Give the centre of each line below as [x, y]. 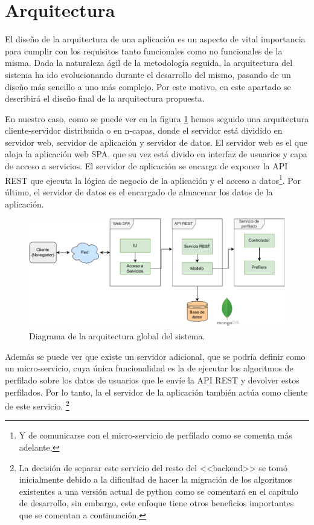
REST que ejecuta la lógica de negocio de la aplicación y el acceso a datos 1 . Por [153, 179]
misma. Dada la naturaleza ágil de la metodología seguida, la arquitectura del [149, 63]
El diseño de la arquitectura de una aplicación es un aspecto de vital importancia [155, 39]
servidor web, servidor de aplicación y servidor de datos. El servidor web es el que [156, 142]
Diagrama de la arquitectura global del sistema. [117, 336]
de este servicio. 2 [37, 405]
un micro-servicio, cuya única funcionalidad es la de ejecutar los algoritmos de [149, 368]
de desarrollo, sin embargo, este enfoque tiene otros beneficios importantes [156, 503]
